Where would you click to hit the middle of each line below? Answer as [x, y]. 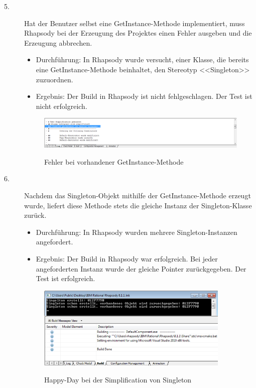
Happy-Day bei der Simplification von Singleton [118, 379]
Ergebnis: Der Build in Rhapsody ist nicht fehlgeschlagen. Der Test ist [144, 96]
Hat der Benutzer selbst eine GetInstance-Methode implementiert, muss [135, 23]
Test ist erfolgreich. [66, 278]
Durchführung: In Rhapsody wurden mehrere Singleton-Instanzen [137, 232]
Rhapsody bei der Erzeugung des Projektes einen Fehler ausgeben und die [138, 33]
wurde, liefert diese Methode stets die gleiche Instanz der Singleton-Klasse [138, 205]
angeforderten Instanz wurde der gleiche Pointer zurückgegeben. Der [141, 268]
